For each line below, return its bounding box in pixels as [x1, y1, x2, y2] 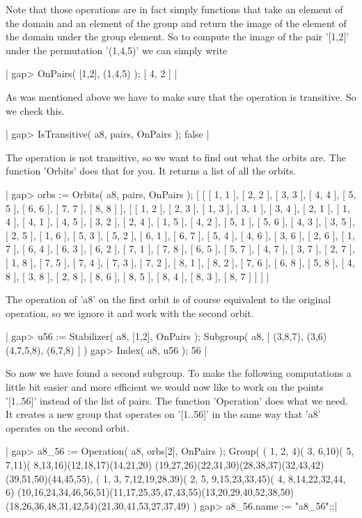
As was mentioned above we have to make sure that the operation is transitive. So [6, 89, 356, 104]
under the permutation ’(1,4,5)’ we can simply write [6, 42, 228, 57]
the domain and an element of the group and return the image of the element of [6, 15, 347, 30]
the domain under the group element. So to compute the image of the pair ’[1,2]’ [6, 29, 349, 44]
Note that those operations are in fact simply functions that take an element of [6, 2, 343, 16]
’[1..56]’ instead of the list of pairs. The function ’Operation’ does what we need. [6, 393, 348, 407]
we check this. [6, 103, 65, 118]
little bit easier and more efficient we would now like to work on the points [6, 380, 324, 394]
